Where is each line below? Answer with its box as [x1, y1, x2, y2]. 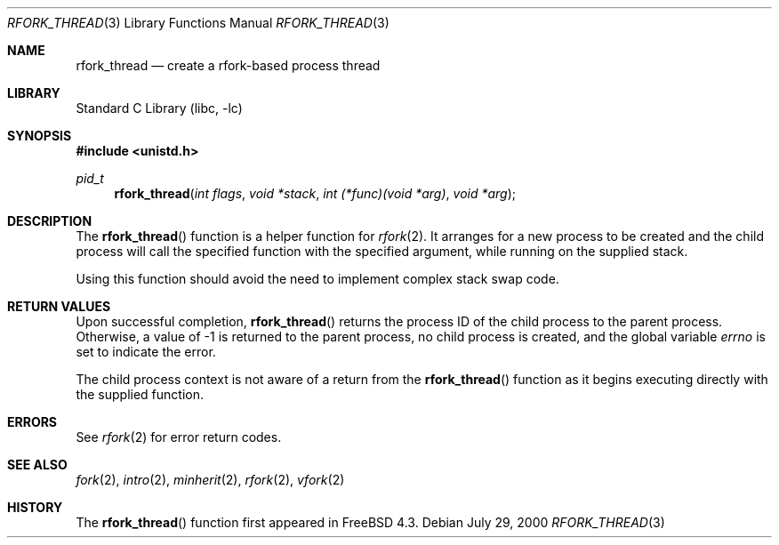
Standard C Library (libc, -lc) [76, 100, 243, 116]
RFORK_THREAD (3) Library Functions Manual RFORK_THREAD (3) [7, 15, 389, 30]
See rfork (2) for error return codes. [76, 429, 282, 445]
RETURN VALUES [7, 299, 111, 314]
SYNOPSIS [7, 128, 72, 143]
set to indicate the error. [76, 344, 216, 359]
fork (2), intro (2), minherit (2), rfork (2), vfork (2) [76, 472, 345, 487]
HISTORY [7, 500, 63, 515]
